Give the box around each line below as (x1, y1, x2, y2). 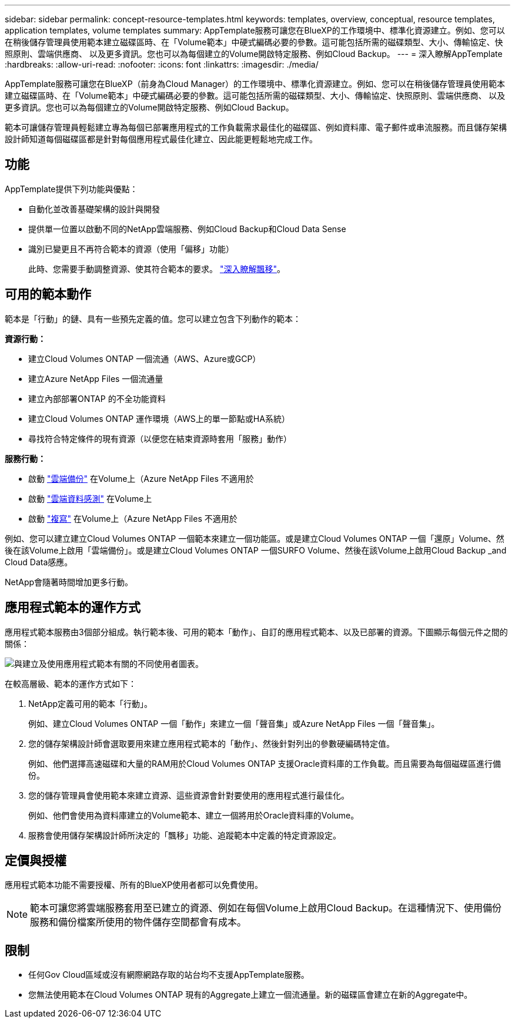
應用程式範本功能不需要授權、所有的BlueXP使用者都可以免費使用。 (5, 880, 263, 890)
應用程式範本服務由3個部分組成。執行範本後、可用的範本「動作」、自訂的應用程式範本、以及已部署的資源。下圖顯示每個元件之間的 (5, 626, 508, 637)
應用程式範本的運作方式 (5, 600, 141, 615)
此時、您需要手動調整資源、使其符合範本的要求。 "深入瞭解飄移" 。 (28, 263, 285, 274)
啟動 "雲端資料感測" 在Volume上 (28, 493, 152, 504)
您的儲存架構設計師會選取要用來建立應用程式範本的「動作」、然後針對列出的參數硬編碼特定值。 (28, 738, 394, 749)
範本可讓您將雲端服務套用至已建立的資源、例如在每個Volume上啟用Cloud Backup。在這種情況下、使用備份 (30, 902, 502, 914)
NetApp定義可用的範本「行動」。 (28, 698, 153, 709)
